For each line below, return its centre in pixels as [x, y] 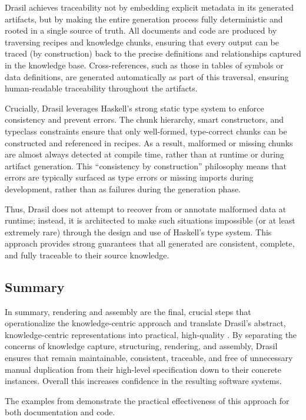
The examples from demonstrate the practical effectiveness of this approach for [147, 400]
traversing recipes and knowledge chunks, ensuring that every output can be [142, 42]
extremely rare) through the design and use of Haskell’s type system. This [138, 232]
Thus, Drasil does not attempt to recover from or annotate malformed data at [146, 209]
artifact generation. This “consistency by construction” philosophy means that [146, 165]
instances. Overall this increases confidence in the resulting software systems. [143, 381]
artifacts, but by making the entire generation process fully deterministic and [144, 19]
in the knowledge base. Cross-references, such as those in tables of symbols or [144, 65]
